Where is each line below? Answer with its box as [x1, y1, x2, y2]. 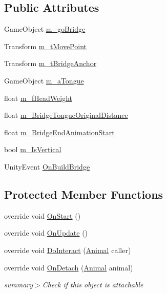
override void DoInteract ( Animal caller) [4, 244, 131, 255]
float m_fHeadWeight [4, 92, 73, 103]
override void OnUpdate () [4, 227, 88, 238]
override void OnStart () [4, 210, 81, 221]
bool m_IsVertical [4, 144, 61, 155]
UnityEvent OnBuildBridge [4, 161, 90, 172]
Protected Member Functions [4, 186, 163, 202]
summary [4, 279, 33, 290]
